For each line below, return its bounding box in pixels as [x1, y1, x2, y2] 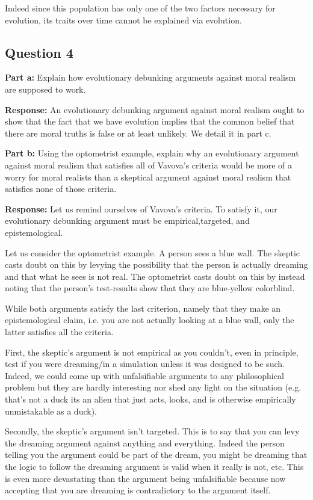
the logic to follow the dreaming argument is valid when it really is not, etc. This [5, 460, 304, 473]
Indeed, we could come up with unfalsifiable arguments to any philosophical [5, 369, 284, 381]
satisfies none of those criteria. [5, 182, 117, 195]
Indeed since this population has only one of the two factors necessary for [5, 2, 276, 14]
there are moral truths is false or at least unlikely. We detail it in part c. [5, 126, 271, 139]
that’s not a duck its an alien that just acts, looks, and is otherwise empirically [5, 393, 296, 406]
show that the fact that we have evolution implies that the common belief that [5, 115, 295, 128]
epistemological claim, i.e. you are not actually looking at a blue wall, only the [5, 313, 294, 326]
